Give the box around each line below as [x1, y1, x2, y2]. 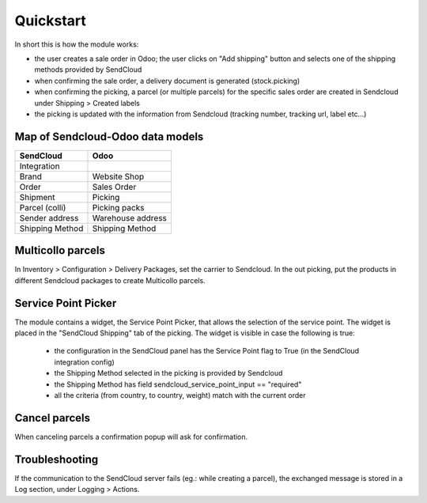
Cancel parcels [14, 411, 91, 425]
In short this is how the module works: [14, 40, 139, 49]
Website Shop [92, 171, 145, 182]
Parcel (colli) [19, 202, 66, 213]
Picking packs [92, 202, 145, 213]
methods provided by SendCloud [34, 65, 142, 74]
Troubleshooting [14, 452, 99, 466]
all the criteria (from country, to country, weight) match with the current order [54, 390, 306, 399]
